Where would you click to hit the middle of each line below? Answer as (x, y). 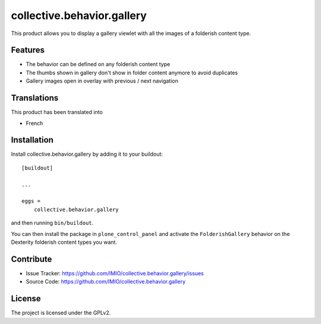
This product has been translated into (57, 112)
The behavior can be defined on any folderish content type (98, 64)
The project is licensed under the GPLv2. (61, 313)
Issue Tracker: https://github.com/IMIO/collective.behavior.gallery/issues (115, 273)
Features (28, 50)
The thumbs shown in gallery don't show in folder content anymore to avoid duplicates (132, 73)
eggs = (31, 201)
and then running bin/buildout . (52, 223)
